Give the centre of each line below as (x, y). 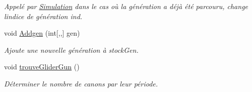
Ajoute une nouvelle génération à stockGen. (71, 50)
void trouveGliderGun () (42, 67)
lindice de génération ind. (43, 16)
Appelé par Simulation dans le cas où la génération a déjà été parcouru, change (126, 6)
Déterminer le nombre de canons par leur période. (81, 83)
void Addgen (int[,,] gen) (42, 33)
